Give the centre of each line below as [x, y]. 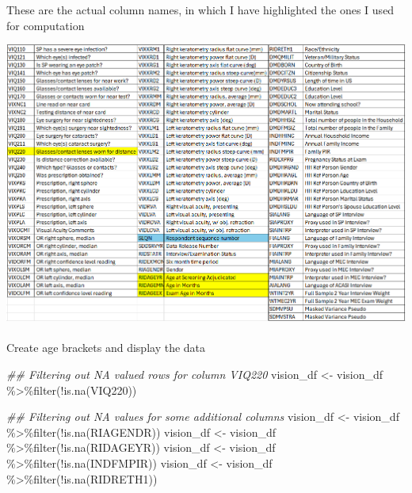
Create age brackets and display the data [106, 348]
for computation [46, 25]
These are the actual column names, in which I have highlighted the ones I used [200, 10]
